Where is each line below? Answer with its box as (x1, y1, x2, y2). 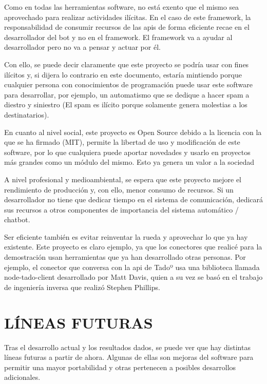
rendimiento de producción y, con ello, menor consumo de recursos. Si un (4, 184, 234, 195)
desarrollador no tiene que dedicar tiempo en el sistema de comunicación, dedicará (4, 194, 263, 205)
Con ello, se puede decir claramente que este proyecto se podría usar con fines (4, 59, 249, 69)
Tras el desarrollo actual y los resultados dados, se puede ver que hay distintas (4, 341, 251, 352)
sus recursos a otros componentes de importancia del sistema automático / (4, 204, 239, 215)
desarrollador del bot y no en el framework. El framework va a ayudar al (4, 31, 233, 42)
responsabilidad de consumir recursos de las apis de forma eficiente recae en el (4, 22, 250, 32)
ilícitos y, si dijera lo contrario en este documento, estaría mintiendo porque (4, 69, 242, 80)
